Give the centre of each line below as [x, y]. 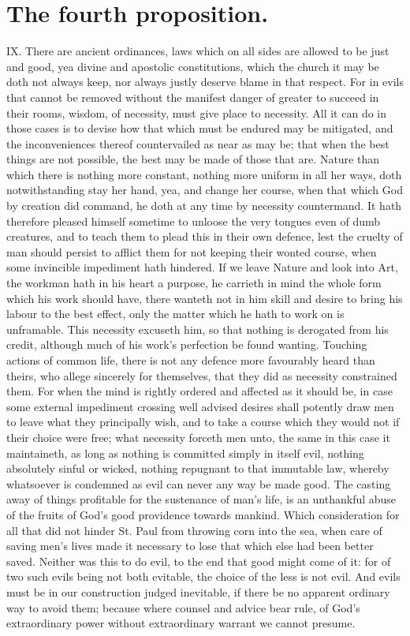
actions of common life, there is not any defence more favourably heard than [191, 360]
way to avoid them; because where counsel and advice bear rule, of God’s [183, 607]
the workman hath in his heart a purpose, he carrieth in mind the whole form [194, 283]
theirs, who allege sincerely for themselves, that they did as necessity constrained [202, 375]
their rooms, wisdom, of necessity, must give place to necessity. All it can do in [197, 112]
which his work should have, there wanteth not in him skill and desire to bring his [205, 298]
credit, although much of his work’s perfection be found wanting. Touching [187, 344]
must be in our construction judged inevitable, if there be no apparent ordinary [198, 591]
